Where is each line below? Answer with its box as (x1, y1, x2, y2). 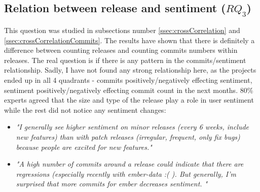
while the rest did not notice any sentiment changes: (4, 104, 166, 115)
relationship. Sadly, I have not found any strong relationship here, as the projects (4, 65, 256, 75)
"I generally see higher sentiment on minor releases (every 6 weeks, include (16, 121, 249, 132)
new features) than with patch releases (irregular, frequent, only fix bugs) (16, 131, 240, 142)
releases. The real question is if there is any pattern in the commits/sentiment (4, 54, 246, 65)
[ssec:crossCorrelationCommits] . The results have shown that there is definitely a (4, 35, 255, 45)
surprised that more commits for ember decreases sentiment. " (16, 178, 208, 189)
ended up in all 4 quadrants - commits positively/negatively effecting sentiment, (4, 74, 252, 85)
